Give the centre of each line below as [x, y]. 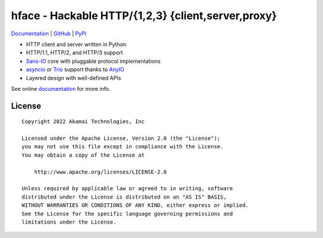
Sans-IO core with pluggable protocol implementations [93, 61]
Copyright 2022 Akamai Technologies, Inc [83, 122]
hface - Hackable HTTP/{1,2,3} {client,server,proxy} [144, 16]
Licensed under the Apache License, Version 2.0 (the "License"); [121, 138]
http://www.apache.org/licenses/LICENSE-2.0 [100, 172]
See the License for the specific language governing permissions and [127, 213]
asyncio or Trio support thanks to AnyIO [75, 69]
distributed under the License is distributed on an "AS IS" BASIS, [124, 197]
